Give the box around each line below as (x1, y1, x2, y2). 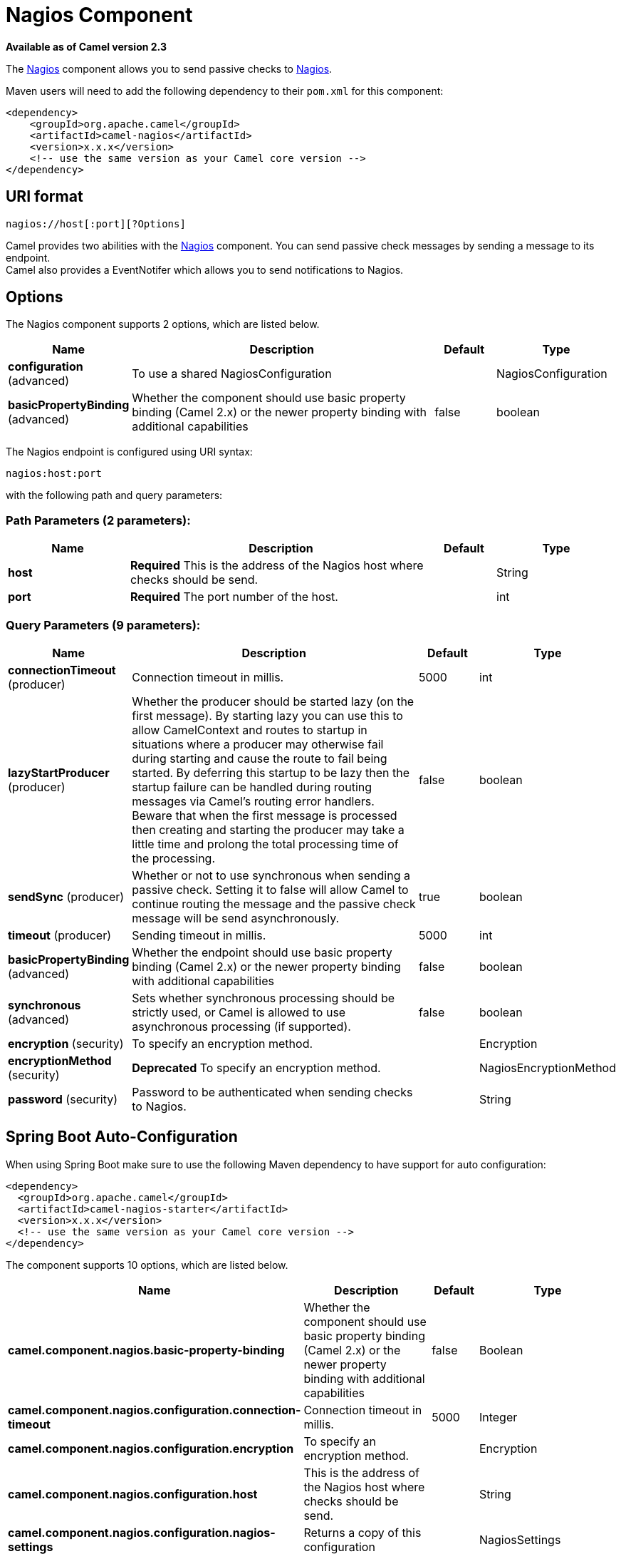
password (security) (8, 1091, 118, 1106)
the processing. (132, 850, 216, 865)
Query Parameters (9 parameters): (6, 617, 201, 632)
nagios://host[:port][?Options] (6, 217, 186, 230)
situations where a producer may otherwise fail (132, 736, 384, 751)
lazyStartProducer (8, 765, 110, 780)
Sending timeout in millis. (132, 927, 266, 942)
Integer (479, 1409, 518, 1424)
